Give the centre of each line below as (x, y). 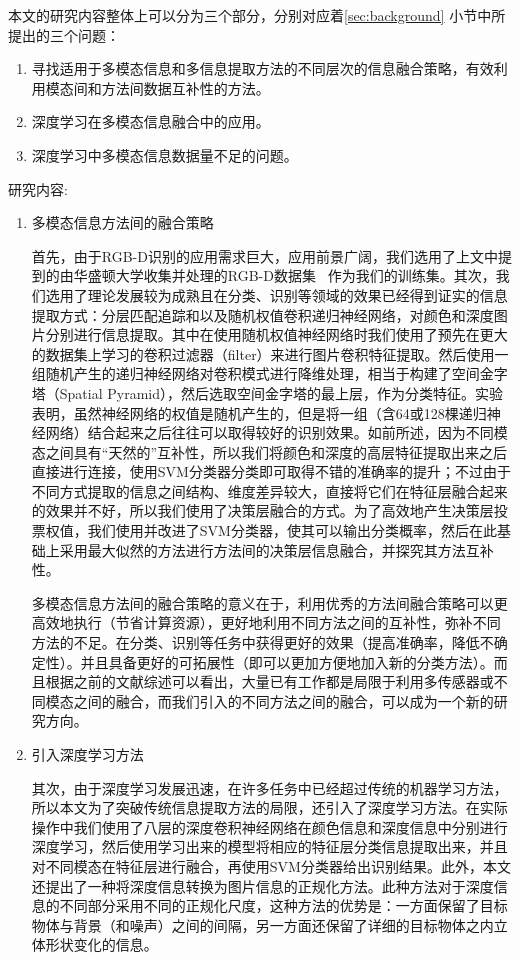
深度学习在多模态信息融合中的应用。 (150, 121)
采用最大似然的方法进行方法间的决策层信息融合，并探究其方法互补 (276, 549)
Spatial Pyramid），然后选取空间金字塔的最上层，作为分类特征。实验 (281, 392)
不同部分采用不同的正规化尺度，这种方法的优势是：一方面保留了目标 (283, 905)
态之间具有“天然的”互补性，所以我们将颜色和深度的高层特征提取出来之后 (269, 451)
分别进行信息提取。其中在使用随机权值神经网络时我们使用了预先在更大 (276, 334)
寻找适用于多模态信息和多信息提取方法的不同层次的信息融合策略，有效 (262, 68)
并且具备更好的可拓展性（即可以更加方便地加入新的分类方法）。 (287, 661)
